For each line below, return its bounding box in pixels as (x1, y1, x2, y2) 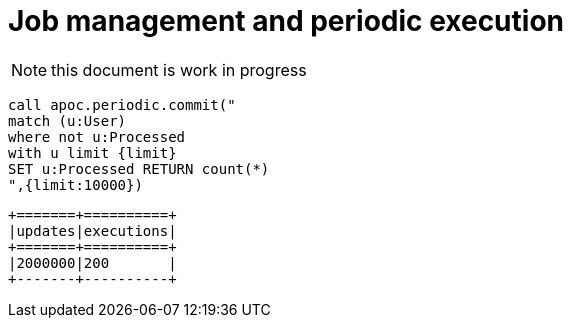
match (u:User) (8, 112, 127, 129)
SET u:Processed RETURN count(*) (8, 160, 270, 177)
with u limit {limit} (8, 144, 177, 161)
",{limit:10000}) (8, 176, 143, 193)
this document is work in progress (51, 59, 307, 80)
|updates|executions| (8, 222, 177, 239)
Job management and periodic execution (8, 4, 564, 38)
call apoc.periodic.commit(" (8, 96, 236, 113)
